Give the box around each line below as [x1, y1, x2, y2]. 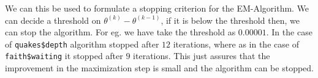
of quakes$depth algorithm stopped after [5, 37, 159, 50]
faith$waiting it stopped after [5, 49, 123, 62]
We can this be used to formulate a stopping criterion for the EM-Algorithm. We [5, 2, 309, 14]
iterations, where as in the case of [173, 37, 299, 50]
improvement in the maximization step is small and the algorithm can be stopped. [5, 62, 314, 74]
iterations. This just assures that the [133, 49, 270, 62]
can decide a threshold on [5, 13, 101, 26]
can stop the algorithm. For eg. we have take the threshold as [5, 26, 236, 38]
